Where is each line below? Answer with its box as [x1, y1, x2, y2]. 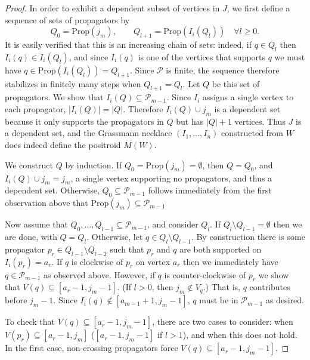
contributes [249, 281, 290, 293]
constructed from [221, 127, 284, 139]
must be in [199, 294, 238, 306]
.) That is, [203, 281, 241, 293]
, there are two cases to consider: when [152, 315, 293, 328]
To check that [5, 315, 55, 328]
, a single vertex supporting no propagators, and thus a [70, 171, 272, 184]
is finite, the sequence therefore [166, 63, 280, 76]
